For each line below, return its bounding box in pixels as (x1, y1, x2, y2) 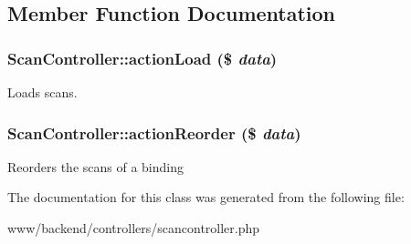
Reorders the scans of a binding (7, 157, 184, 176)
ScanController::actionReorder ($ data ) (7, 121, 301, 144)
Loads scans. (7, 83, 78, 101)
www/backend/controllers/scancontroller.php (7, 219, 260, 237)
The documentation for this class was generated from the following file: (7, 188, 405, 207)
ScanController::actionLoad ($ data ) (7, 46, 278, 69)
